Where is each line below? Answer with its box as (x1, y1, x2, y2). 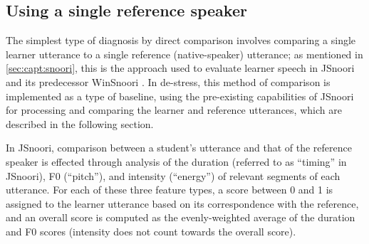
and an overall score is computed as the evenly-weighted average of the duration (6, 210, 355, 225)
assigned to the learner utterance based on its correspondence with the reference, (6, 196, 359, 211)
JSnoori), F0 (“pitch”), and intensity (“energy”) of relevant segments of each (6, 168, 341, 183)
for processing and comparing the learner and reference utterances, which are (6, 102, 342, 117)
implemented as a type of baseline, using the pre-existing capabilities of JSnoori (6, 88, 354, 103)
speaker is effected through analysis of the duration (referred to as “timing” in (6, 154, 347, 169)
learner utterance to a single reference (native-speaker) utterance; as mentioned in (6, 46, 363, 61)
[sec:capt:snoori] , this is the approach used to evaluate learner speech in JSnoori (6, 60, 355, 75)
